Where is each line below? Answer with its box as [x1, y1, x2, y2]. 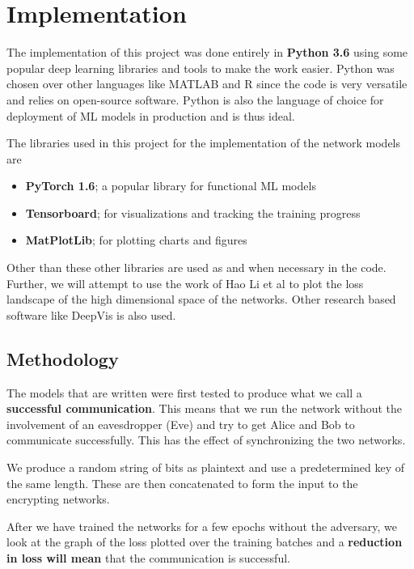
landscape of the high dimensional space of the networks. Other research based [6, 291, 396, 308]
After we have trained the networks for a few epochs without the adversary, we [6, 517, 398, 534]
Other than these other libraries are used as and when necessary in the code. [6, 259, 387, 276]
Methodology [6, 346, 119, 371]
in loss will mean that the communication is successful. [6, 549, 290, 566]
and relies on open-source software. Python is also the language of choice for [6, 91, 384, 108]
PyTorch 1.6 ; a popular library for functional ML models [25, 177, 316, 194]
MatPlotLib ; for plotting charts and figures [25, 231, 247, 248]
